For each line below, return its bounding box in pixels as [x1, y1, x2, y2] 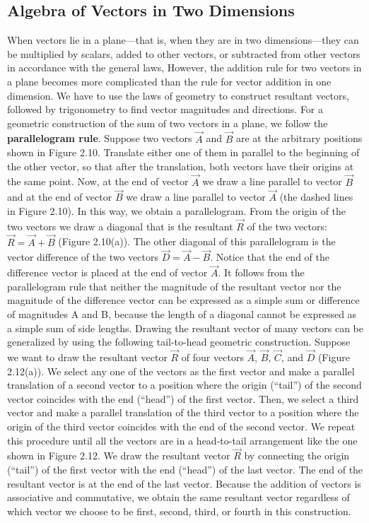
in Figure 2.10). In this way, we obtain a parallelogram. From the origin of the [7, 203, 346, 218]
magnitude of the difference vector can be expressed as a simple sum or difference [7, 293, 360, 307]
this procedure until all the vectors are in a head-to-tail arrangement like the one [7, 433, 358, 447]
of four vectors [181, 350, 244, 365]
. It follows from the [218, 265, 305, 280]
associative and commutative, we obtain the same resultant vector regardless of [7, 490, 350, 505]
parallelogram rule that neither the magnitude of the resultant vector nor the [7, 278, 341, 293]
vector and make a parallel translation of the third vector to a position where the [7, 405, 359, 420]
